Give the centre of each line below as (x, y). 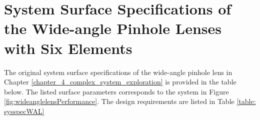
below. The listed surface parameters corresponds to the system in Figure (116, 91)
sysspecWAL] (24, 111)
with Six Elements (68, 48)
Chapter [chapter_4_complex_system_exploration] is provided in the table (120, 82)
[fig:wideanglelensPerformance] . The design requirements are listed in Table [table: (130, 101)
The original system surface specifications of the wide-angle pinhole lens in (118, 72)
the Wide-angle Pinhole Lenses (113, 28)
